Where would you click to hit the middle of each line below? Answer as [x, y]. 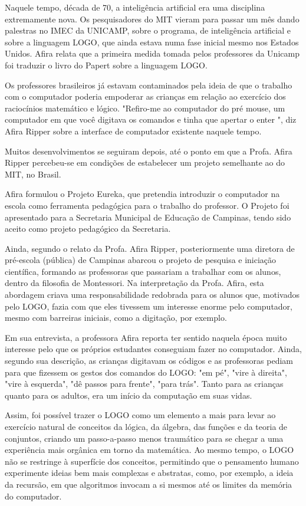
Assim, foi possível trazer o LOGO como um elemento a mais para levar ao [140, 415]
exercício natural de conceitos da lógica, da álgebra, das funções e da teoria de [146, 426]
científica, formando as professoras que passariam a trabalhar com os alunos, [143, 271]
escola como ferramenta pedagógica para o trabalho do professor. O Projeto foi [147, 205]
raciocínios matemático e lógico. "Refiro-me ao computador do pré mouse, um [145, 108]
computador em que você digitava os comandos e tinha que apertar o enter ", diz [151, 119]
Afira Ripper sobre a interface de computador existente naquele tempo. [133, 131]
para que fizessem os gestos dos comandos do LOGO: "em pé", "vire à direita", [146, 372]
